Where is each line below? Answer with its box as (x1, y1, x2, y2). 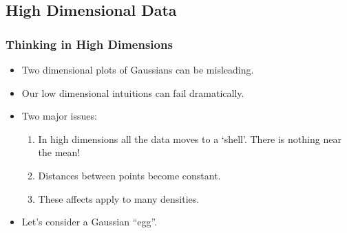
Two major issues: (21, 109, 97, 123)
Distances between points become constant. (38, 168, 221, 182)
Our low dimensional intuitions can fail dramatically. (21, 85, 244, 100)
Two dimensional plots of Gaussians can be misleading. (21, 63, 254, 76)
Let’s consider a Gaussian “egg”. (21, 214, 158, 229)
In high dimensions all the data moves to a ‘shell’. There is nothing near (38, 131, 341, 146)
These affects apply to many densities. (38, 191, 200, 206)
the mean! (38, 145, 81, 159)
